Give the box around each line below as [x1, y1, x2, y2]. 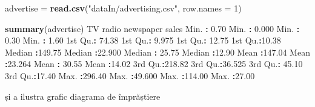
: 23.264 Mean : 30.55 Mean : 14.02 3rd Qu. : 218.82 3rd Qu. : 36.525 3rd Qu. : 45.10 [5, 57, 303, 70]
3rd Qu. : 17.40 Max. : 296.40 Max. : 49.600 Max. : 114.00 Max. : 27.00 [5, 69, 255, 82]
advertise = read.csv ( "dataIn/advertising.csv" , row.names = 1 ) [5, 2, 242, 14]
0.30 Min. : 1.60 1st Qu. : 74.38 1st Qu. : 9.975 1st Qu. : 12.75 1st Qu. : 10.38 [5, 34, 281, 47]
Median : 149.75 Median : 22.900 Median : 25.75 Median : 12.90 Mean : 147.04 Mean [5, 45, 310, 58]
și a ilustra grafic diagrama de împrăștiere [5, 89, 161, 102]
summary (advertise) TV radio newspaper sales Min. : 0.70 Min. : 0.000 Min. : [5, 22, 300, 34]
